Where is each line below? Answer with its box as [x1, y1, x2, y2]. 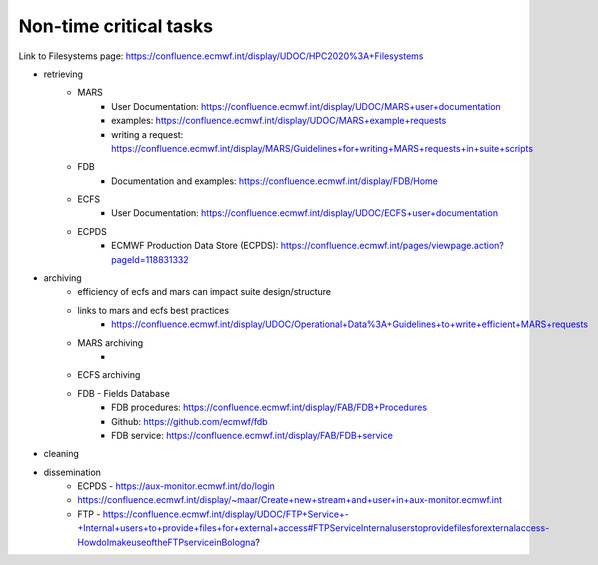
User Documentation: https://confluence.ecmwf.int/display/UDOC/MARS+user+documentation [111, 100, 502, 112]
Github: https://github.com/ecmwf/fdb [111, 415, 269, 427]
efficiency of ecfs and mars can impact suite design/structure [77, 286, 332, 298]
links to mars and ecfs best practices [77, 304, 230, 316]
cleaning [43, 448, 80, 460]
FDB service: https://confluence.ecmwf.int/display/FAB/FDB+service [111, 429, 394, 441]
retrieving [43, 68, 84, 80]
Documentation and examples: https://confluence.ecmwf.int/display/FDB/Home [111, 175, 439, 187]
